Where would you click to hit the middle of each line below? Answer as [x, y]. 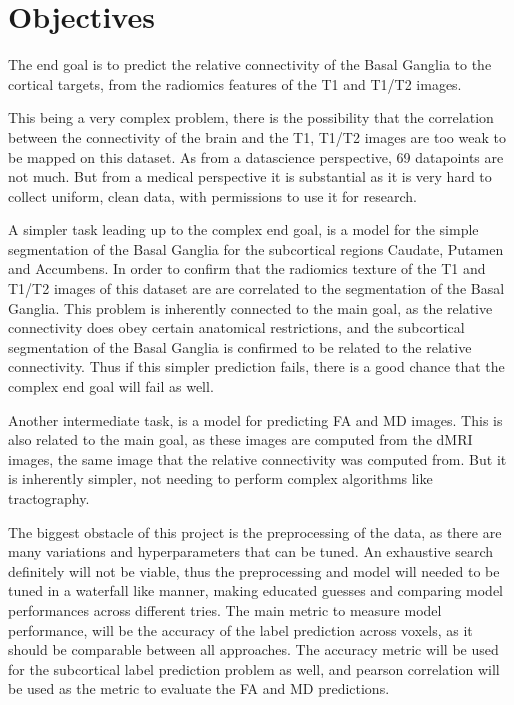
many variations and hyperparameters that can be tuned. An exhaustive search [251, 551]
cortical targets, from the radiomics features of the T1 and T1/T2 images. [235, 83]
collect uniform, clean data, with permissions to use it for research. [212, 195]
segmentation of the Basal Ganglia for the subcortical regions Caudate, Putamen [256, 248]
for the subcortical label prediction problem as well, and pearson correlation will [254, 668]
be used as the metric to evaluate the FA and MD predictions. [199, 688]
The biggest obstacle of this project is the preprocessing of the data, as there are [255, 531]
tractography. [49, 498]
